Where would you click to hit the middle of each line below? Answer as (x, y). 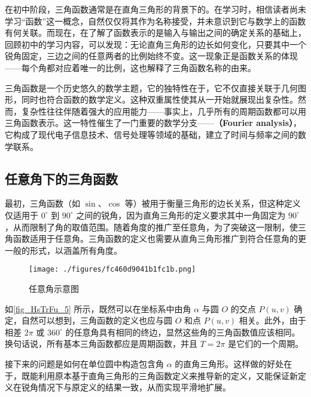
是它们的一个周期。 (266, 344)
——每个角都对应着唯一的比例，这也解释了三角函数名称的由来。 (130, 67)
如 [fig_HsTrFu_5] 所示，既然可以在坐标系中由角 (98, 308)
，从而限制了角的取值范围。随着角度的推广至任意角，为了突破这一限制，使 (151, 227)
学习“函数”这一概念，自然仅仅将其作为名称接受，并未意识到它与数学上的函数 (155, 21)
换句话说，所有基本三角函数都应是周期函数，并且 (101, 344)
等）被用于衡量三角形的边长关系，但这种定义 (213, 203)
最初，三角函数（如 (42, 203)
